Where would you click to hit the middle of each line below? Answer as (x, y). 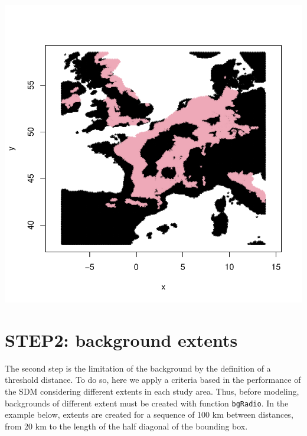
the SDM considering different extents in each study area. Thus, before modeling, (152, 391)
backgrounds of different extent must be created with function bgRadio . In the (147, 403)
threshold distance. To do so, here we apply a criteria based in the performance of (153, 380)
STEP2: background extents (121, 339)
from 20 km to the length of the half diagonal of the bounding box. (126, 426)
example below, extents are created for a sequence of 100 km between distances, (149, 414)
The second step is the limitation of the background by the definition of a (138, 368)
